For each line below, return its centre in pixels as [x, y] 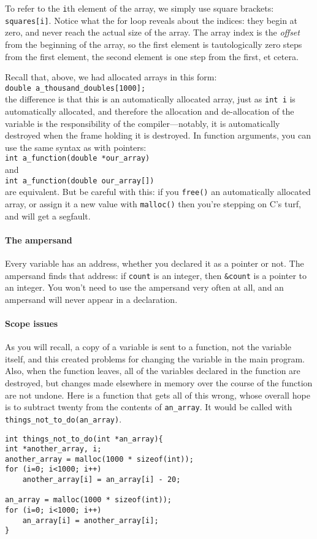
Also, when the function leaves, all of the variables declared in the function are [153, 371]
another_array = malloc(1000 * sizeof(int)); [99, 459]
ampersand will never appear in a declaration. [91, 299]
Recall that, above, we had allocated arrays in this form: [111, 77]
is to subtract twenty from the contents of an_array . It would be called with [149, 407]
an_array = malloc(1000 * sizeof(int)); [89, 500]
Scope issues [32, 323]
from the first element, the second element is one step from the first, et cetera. [152, 56]
